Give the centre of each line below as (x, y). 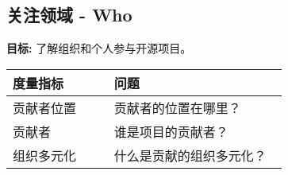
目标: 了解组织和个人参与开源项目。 (99, 48)
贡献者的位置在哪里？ (177, 107)
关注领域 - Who (69, 15)
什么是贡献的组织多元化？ (190, 155)
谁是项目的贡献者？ (171, 131)
